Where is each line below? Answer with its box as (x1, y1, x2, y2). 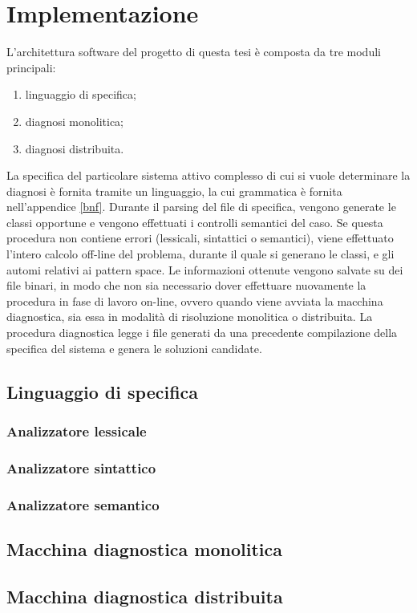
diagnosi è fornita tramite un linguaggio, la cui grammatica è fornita (6, 182, 342, 199)
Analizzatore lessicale (6, 420, 147, 440)
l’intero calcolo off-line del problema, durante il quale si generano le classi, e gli (6, 246, 395, 262)
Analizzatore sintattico (6, 457, 156, 477)
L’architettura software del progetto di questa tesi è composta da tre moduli (6, 43, 381, 60)
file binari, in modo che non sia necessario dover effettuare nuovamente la (6, 277, 366, 294)
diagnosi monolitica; (25, 112, 124, 129)
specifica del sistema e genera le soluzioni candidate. (6, 339, 262, 356)
